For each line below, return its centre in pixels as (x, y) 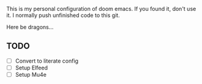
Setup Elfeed (31, 68)
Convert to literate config (47, 61)
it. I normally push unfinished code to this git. (63, 15)
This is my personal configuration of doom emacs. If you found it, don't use (101, 9)
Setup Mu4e (31, 74)
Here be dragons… (30, 27)
